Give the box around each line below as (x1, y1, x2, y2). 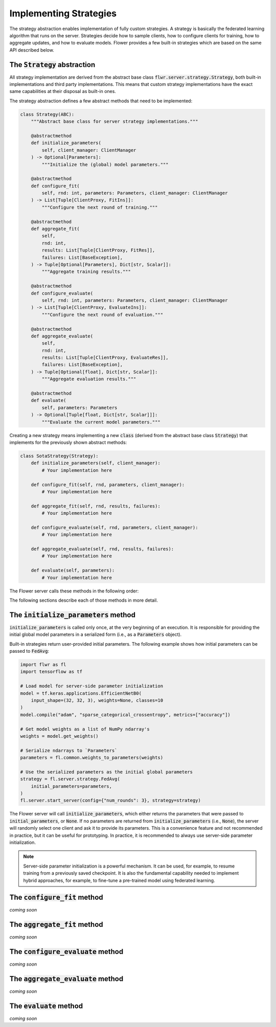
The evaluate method (9, 1001, 83, 1010)
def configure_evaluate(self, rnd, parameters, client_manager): (31, 524, 198, 530)
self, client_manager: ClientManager (41, 147, 136, 153)
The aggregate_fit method (9, 920, 103, 929)
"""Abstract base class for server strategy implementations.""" (31, 119, 198, 125)
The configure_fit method (9, 893, 103, 902)
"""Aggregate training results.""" (41, 269, 131, 275)
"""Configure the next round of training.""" (41, 204, 158, 210)
